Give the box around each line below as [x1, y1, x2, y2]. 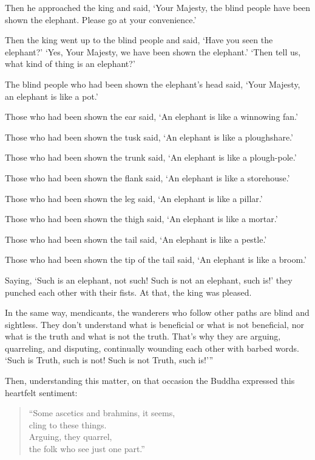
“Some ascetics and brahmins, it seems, [29, 406, 175, 419]
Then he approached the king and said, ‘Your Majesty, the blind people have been [5, 1, 311, 13]
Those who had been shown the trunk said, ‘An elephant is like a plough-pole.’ [5, 151, 297, 164]
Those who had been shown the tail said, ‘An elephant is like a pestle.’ [5, 232, 267, 245]
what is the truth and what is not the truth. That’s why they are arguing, [5, 330, 281, 343]
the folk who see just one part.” [29, 442, 145, 455]
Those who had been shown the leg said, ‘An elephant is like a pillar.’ [5, 192, 263, 204]
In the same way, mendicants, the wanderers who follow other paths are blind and [5, 306, 310, 319]
